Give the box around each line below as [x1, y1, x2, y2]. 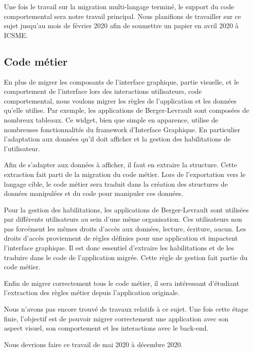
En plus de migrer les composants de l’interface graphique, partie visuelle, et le [4, 76, 239, 87]
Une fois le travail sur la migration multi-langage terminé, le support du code [4, 1, 234, 11]
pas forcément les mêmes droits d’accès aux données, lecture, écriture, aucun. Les [4, 223, 246, 233]
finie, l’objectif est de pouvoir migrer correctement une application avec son [4, 313, 229, 323]
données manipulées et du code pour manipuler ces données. [4, 188, 183, 198]
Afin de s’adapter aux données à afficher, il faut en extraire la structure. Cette [4, 159, 237, 170]
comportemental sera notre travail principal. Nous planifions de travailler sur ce [4, 11, 241, 21]
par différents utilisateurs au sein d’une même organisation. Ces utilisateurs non [4, 214, 242, 224]
